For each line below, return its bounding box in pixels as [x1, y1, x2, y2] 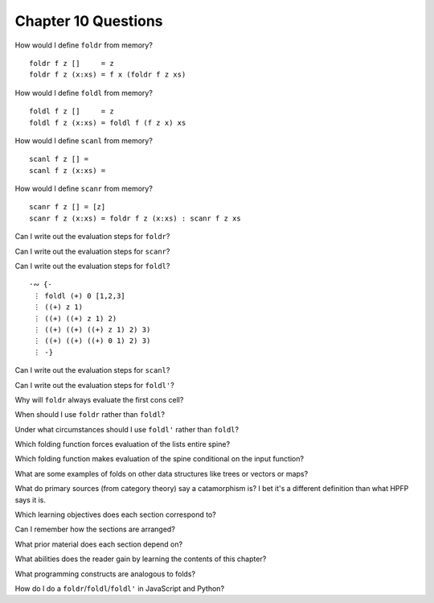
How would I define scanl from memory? [14, 135, 153, 145]
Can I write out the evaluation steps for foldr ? [14, 232, 170, 242]
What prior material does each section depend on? [14, 539, 183, 549]
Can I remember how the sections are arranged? [14, 524, 176, 535]
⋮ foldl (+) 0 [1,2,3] [33, 291, 126, 300]
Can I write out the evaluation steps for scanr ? [14, 246, 170, 256]
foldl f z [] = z [29, 107, 114, 116]
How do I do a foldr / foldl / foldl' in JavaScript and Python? [14, 584, 225, 593]
